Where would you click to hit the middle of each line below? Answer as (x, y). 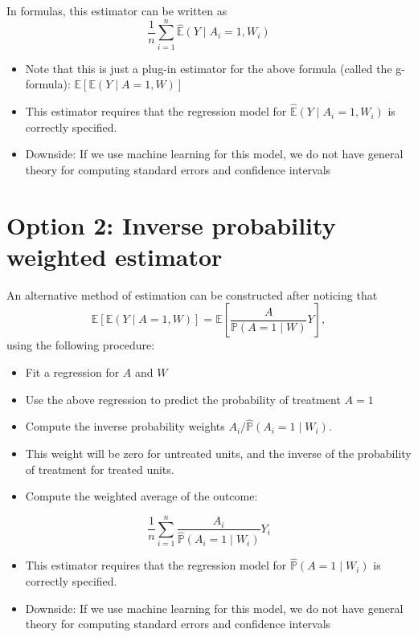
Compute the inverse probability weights (125, 426)
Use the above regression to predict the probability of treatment (183, 399)
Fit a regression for (72, 372)
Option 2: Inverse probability (171, 225)
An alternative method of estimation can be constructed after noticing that (192, 294)
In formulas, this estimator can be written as (117, 10)
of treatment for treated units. (100, 469)
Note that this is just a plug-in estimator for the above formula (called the (209, 68)
